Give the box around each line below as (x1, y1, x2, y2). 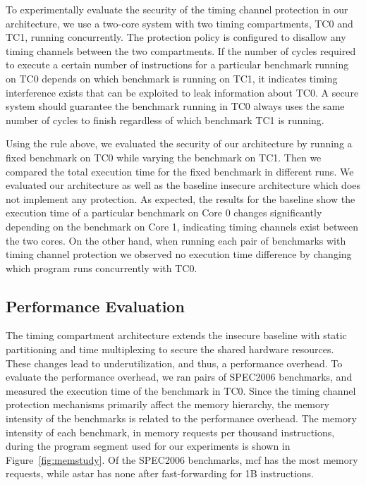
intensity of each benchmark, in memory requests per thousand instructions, (6, 424, 335, 439)
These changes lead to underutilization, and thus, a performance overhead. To (6, 355, 343, 370)
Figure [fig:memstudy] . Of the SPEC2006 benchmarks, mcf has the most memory (6, 452, 358, 467)
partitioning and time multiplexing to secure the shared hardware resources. (6, 342, 334, 357)
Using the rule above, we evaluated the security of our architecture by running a (6, 136, 353, 151)
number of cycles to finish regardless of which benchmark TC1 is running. (6, 112, 324, 127)
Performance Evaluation (6, 295, 185, 317)
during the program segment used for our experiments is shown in (6, 438, 291, 453)
